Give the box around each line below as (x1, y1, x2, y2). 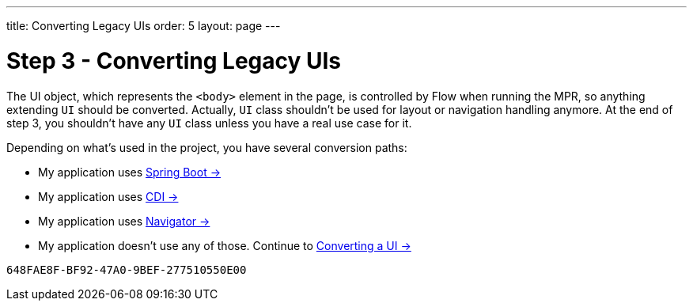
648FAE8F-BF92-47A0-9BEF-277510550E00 (6, 263, 247, 276)
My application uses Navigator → (38, 214, 210, 228)
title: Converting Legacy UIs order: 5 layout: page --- (6, 19, 281, 32)
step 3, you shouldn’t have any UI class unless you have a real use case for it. (6, 116, 412, 130)
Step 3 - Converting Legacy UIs (6, 47, 342, 74)
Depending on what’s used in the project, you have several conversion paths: (6, 140, 407, 154)
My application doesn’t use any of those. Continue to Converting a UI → (38, 238, 411, 252)
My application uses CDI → (38, 189, 179, 203)
